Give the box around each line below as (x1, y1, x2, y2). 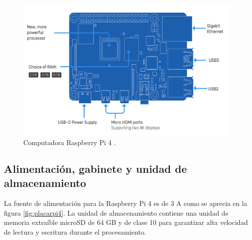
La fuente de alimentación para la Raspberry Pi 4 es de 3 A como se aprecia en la (4, 198, 248, 208)
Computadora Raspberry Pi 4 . (23, 137, 116, 147)
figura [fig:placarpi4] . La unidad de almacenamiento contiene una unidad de (4, 207, 229, 218)
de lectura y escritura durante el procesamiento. (4, 226, 146, 237)
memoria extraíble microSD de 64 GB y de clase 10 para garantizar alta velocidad (4, 217, 248, 227)
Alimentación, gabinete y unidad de (4, 161, 187, 176)
